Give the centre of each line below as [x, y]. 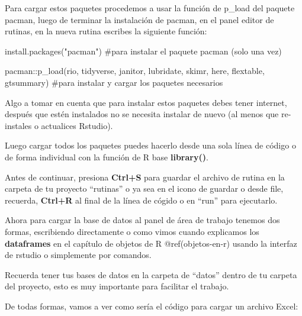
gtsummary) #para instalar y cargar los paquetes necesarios [114, 82]
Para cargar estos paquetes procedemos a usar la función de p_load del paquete [150, 8]
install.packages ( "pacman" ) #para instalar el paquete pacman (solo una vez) [143, 51]
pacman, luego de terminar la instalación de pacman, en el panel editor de [139, 19]
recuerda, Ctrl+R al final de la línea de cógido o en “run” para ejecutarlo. [141, 200]
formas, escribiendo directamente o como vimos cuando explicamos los [132, 231]
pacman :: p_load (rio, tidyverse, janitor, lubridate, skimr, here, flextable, [135, 71]
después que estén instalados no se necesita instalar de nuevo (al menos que [142, 114]
